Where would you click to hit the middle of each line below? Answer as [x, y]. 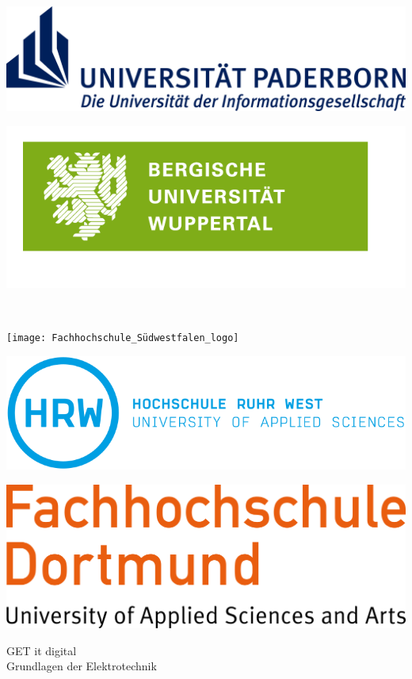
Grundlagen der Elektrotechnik [82, 666]
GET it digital [42, 650]
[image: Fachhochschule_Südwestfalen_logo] [123, 338]
